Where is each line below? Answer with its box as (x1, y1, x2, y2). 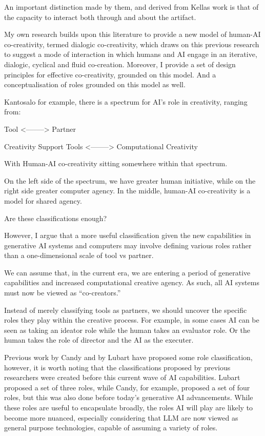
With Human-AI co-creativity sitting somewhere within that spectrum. (4, 158, 228, 169)
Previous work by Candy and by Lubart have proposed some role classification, (4, 352, 253, 363)
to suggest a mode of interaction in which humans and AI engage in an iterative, (4, 49, 257, 60)
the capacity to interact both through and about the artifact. (4, 11, 196, 22)
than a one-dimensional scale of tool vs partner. (4, 250, 154, 261)
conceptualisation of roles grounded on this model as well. (4, 79, 186, 90)
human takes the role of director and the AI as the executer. (4, 334, 194, 345)
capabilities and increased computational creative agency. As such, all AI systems (4, 277, 259, 288)
